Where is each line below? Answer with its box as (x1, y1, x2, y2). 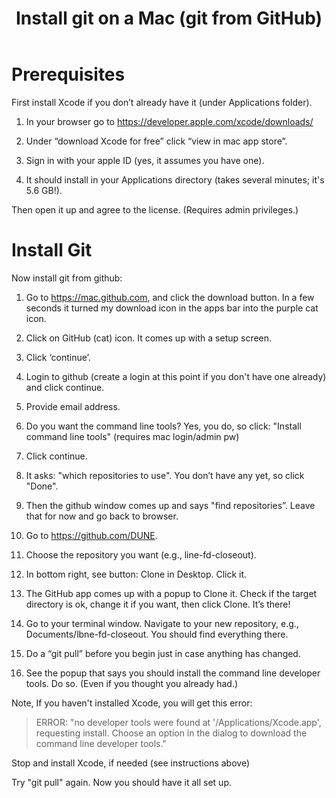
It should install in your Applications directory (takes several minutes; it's (25, 173, 325, 186)
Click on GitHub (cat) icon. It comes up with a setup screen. (25, 332, 273, 344)
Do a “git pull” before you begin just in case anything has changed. (25, 647, 301, 659)
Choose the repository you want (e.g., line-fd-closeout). (25, 548, 257, 561)
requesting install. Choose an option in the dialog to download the (35, 727, 308, 739)
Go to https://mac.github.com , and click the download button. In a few (25, 291, 315, 303)
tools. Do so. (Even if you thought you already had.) (25, 677, 239, 689)
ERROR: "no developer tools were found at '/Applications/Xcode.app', (35, 716, 322, 728)
